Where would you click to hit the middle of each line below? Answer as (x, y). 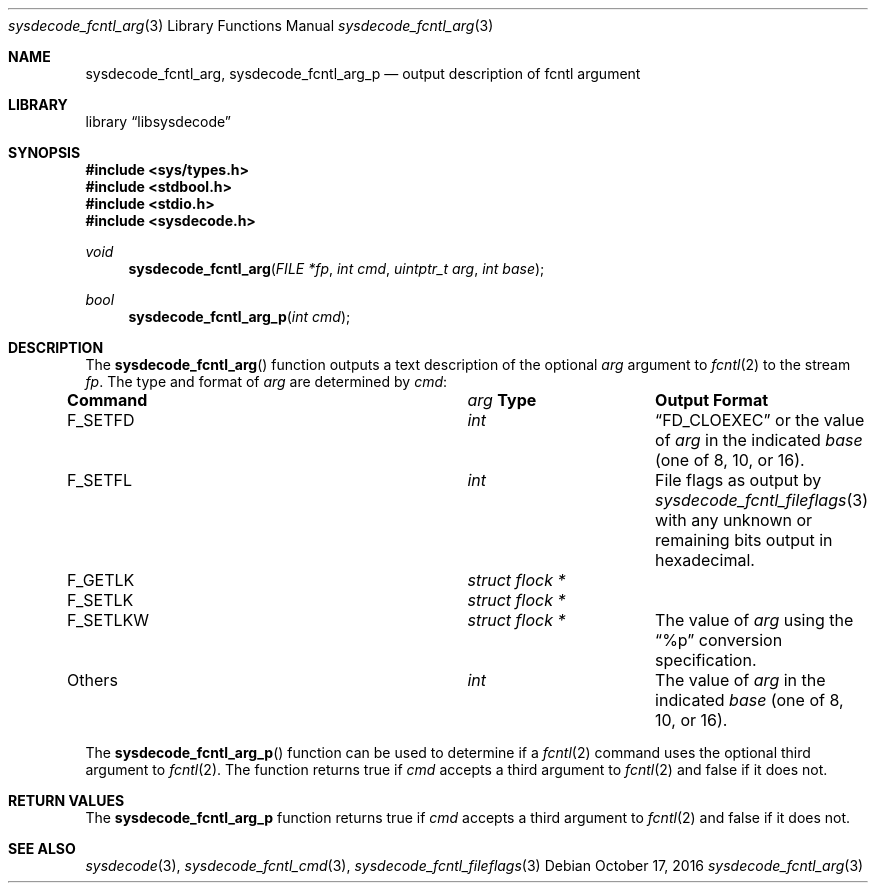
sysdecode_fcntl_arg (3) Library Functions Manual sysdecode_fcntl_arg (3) (251, 25)
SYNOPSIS (44, 152)
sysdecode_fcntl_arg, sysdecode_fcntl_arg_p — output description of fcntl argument (363, 73)
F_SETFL (100, 480)
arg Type (502, 400)
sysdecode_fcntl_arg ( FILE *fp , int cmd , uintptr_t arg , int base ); (336, 268)
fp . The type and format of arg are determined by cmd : (266, 381)
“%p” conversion (719, 640)
